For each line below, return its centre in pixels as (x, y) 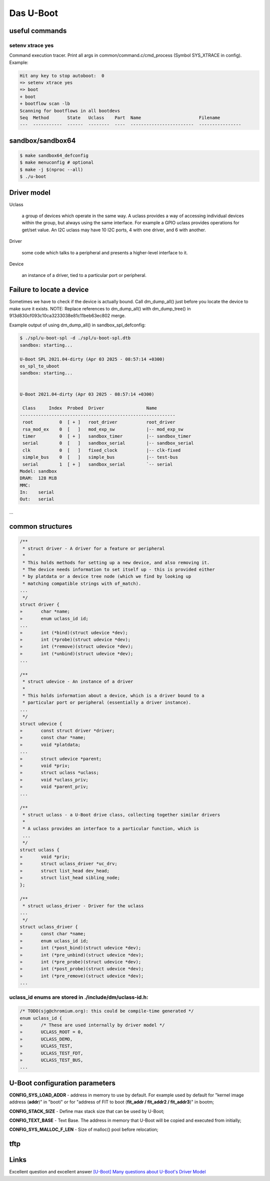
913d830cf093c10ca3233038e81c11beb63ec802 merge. (67, 316)
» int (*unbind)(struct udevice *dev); (76, 654)
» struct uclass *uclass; (59, 773)
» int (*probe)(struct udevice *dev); (75, 639)
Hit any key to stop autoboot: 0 (62, 76)
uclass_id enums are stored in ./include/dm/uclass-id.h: (79, 997)
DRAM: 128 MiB (38, 478)
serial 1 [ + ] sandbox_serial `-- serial (98, 464)
